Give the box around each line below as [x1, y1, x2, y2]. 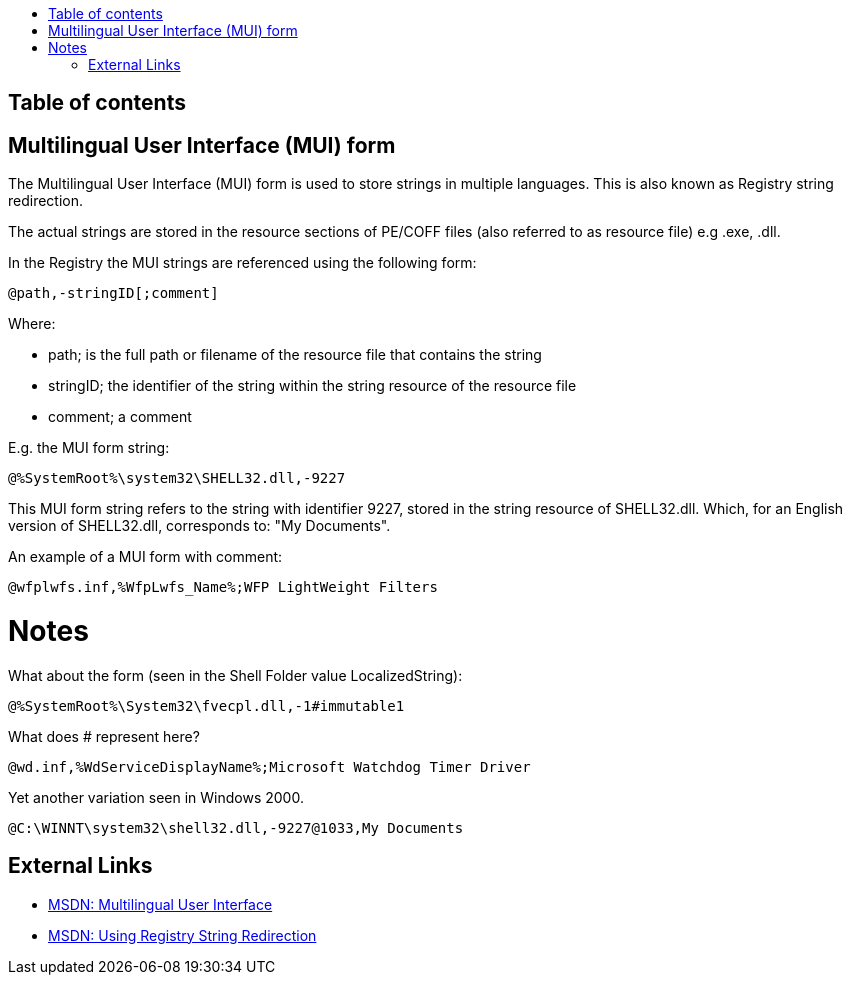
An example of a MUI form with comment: [8, 548, 283, 566]
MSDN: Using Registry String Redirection [48, 926, 317, 944]
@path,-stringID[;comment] [8, 285, 219, 302]
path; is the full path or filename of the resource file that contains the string [48, 346, 542, 364]
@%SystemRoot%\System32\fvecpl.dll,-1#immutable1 [8, 697, 405, 714]
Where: [8, 315, 56, 333]
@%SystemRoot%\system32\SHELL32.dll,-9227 [8, 470, 346, 487]
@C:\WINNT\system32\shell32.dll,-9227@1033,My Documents [8, 819, 464, 836]
